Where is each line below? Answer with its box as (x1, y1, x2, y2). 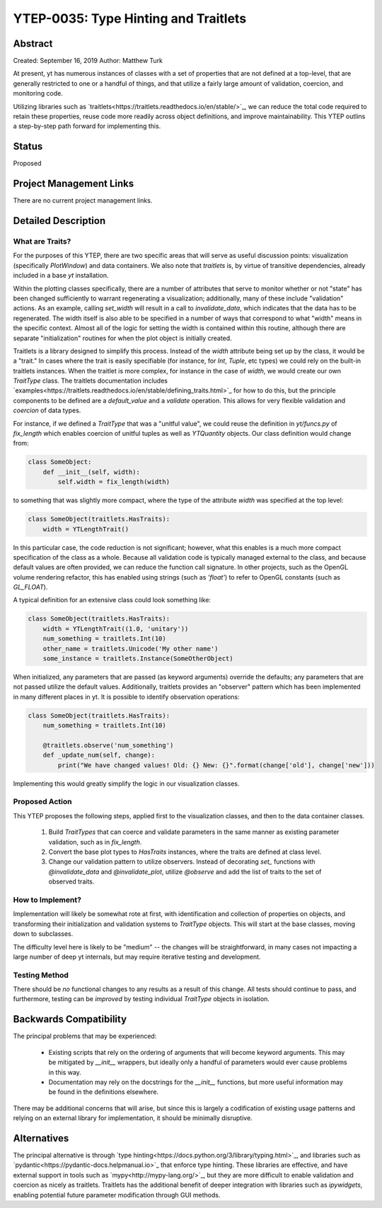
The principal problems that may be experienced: (13, 1032, 157, 1041)
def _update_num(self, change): (42, 751, 156, 760)
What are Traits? (13, 237, 71, 246)
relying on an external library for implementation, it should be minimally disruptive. (13, 1114, 253, 1122)
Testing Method (13, 970, 69, 980)
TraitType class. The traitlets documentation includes (13, 376, 168, 385)
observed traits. (48, 877, 95, 886)
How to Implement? (13, 895, 81, 905)
